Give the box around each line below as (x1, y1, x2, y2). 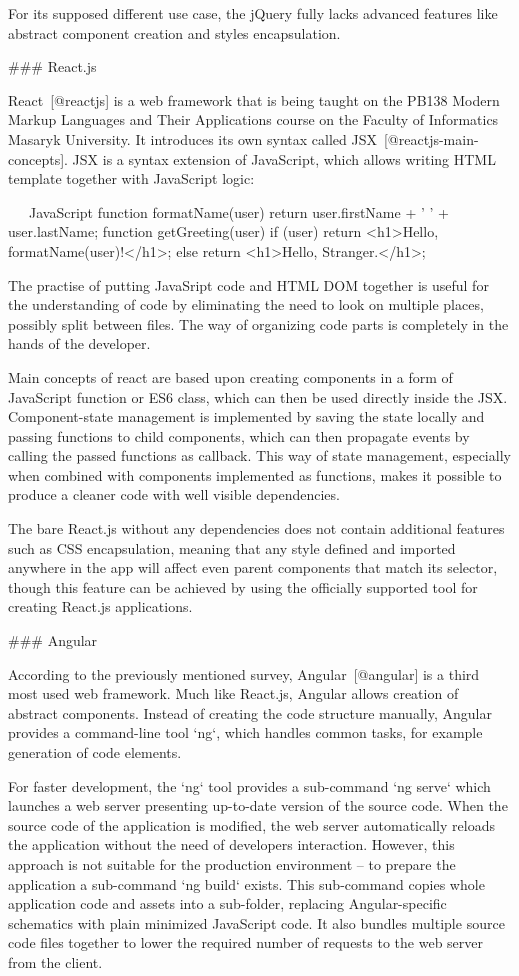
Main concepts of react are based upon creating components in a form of (8, 366, 453, 387)
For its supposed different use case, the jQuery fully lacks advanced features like (8, 3, 498, 23)
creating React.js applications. (8, 596, 193, 617)
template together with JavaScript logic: (8, 168, 255, 189)
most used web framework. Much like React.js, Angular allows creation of (8, 683, 459, 704)
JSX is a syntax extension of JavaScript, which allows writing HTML (72, 148, 496, 169)
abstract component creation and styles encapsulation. (8, 22, 341, 43)
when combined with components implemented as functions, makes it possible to (8, 464, 502, 485)
